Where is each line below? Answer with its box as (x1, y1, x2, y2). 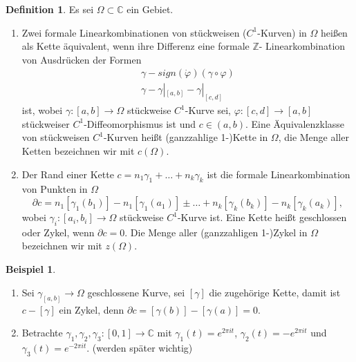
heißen (321, 25, 348, 39)
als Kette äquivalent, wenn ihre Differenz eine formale (21, 39, 250, 53)
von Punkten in (21, 182, 88, 196)
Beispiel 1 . (6, 262, 56, 276)
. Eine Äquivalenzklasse (245, 116, 345, 131)
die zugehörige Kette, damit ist (209, 285, 341, 299)
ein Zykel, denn (59, 302, 124, 316)
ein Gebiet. (127, 2, 174, 16)
